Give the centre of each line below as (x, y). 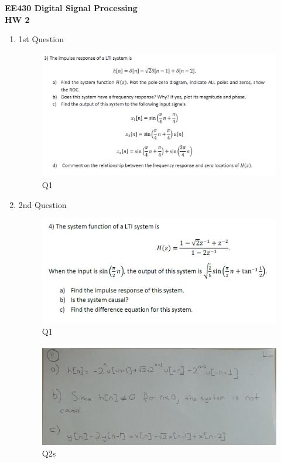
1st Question (41, 39)
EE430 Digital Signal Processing (71, 8)
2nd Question (42, 204)
